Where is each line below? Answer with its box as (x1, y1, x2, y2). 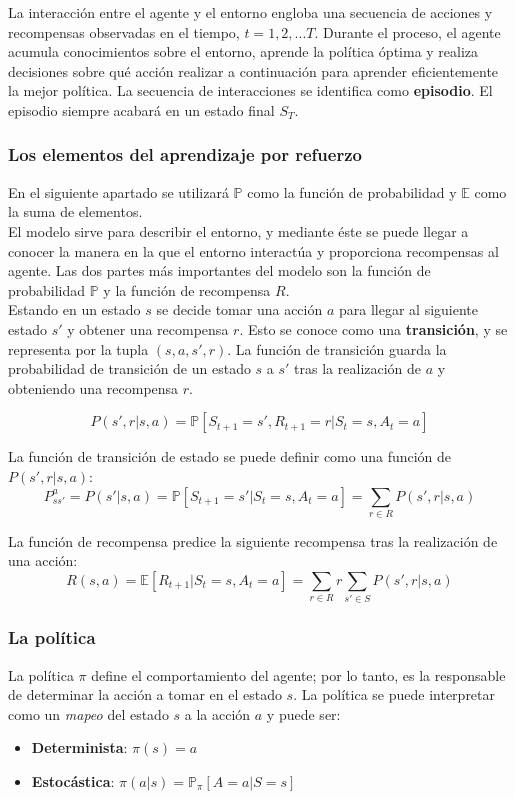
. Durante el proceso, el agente (314, 21, 501, 42)
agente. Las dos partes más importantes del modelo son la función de (8, 260, 431, 281)
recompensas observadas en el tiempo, (8, 21, 240, 42)
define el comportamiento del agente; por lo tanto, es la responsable (91, 664, 506, 685)
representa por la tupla (8, 338, 149, 359)
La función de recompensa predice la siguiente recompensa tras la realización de (8, 530, 498, 551)
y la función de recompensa (103, 279, 271, 300)
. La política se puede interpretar (293, 684, 496, 705)
